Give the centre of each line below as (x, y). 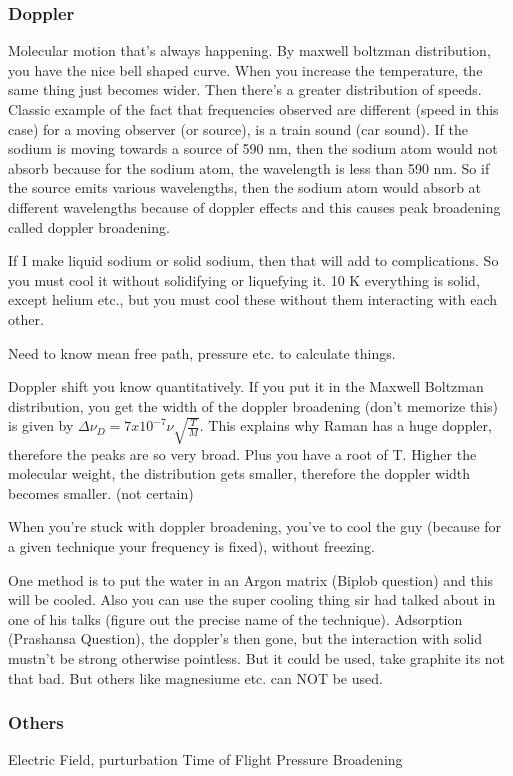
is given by (41, 425)
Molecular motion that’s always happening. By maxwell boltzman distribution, (249, 50)
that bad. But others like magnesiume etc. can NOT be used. (195, 677)
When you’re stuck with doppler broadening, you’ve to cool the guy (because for (255, 526)
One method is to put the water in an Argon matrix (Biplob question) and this (251, 579)
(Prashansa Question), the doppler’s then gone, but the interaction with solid (245, 638)
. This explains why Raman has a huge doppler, (345, 425)
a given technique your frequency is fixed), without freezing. (191, 545)
